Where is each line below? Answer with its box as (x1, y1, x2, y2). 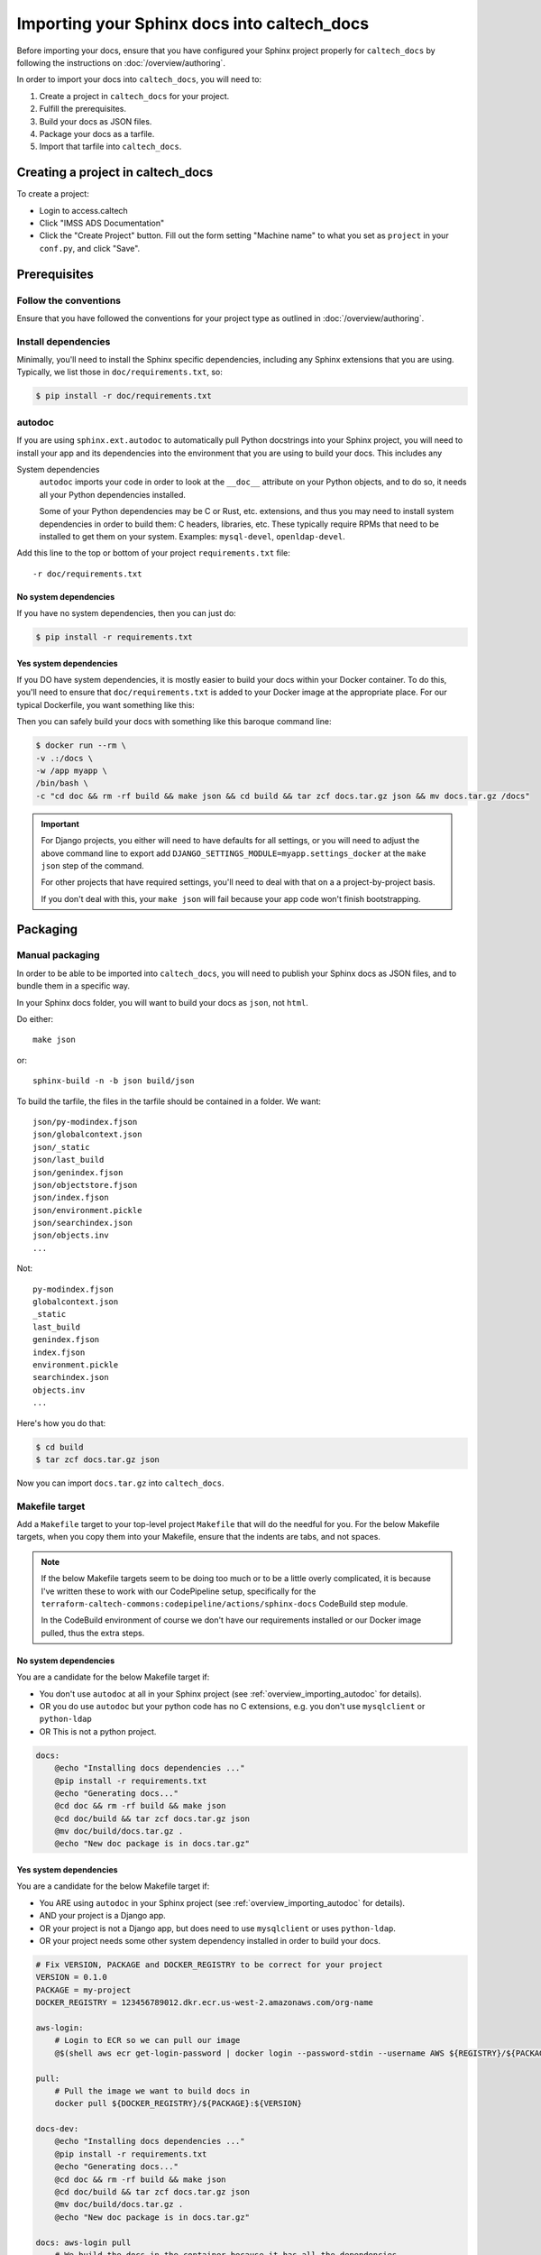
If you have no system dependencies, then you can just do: (16, 608, 236, 619)
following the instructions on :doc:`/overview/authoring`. (16, 57, 225, 68)
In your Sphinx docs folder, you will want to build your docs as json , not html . (16, 997, 308, 1008)
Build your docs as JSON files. (39, 115, 152, 126)
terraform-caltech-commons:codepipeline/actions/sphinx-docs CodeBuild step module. (41, 1598, 408, 1609)
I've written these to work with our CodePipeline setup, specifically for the (41, 1586, 316, 1597)
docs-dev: (35, 2124, 79, 2134)
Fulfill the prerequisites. (39, 104, 126, 115)
